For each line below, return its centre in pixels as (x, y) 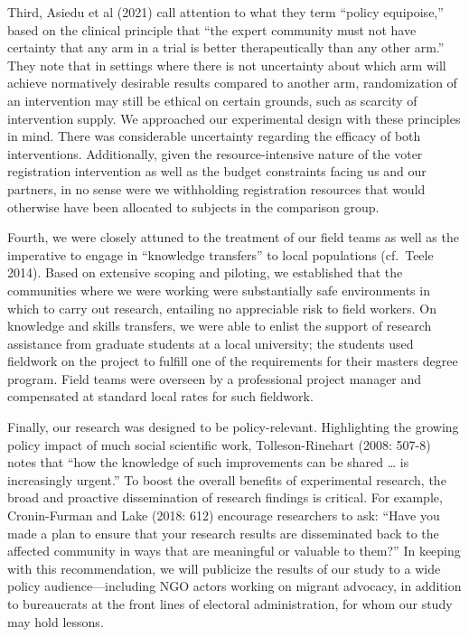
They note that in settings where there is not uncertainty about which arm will (227, 65)
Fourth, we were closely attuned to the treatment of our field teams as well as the (233, 237)
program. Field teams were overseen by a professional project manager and (215, 378)
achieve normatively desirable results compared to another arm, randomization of (232, 83)
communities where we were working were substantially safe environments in (219, 290)
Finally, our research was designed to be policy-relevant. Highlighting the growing (233, 427)
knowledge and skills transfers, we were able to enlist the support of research (220, 326)
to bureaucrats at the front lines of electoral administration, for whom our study (230, 604)
